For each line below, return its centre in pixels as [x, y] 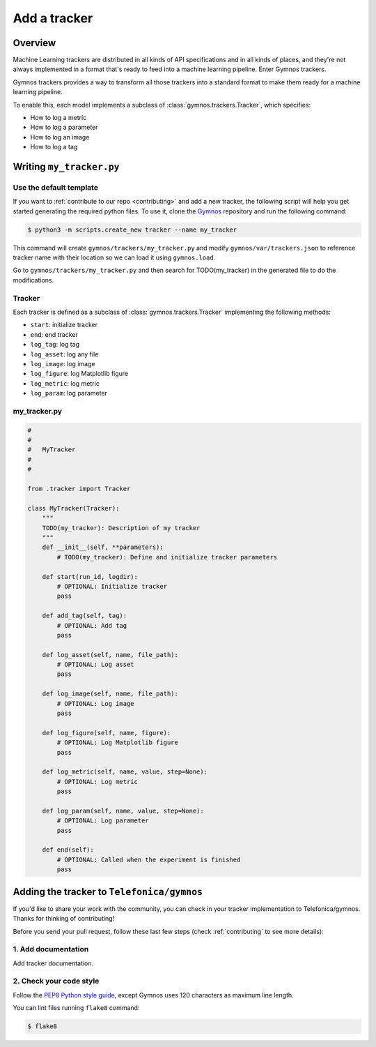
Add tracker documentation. [53, 963]
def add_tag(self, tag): [85, 616]
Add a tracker [53, 18]
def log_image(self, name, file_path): [110, 694]
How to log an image [60, 137]
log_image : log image [63, 363]
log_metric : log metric [65, 383]
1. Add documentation [51, 949]
